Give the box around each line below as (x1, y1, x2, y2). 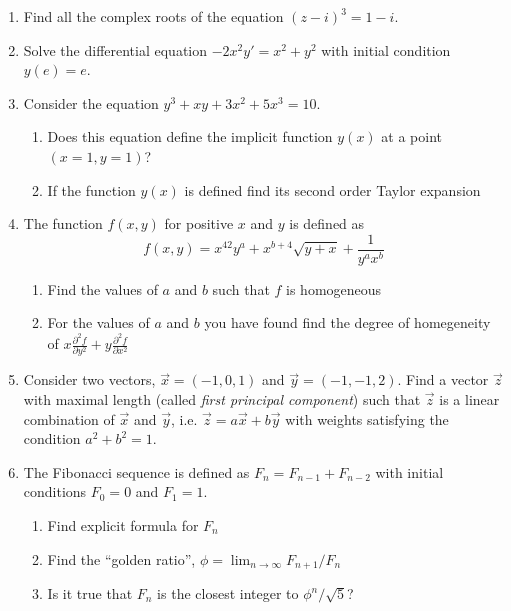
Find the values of (47, 278, 158, 299)
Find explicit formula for (47, 514, 199, 535)
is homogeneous (286, 278, 382, 299)
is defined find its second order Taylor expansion (184, 179, 481, 200)
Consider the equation (23, 92, 159, 113)
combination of (23, 408, 115, 429)
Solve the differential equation (23, 39, 208, 60)
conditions (23, 481, 87, 502)
